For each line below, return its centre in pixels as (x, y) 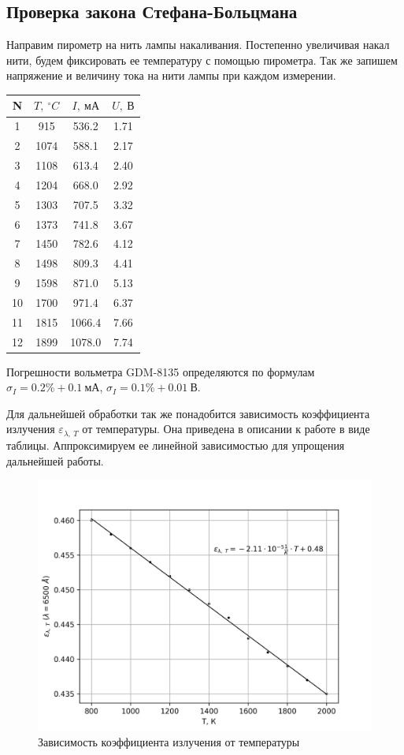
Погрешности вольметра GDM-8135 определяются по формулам (161, 371)
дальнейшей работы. (55, 460)
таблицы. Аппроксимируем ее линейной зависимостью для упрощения (176, 445)
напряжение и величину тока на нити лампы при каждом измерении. (171, 75)
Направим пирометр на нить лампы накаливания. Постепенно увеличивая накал (198, 45)
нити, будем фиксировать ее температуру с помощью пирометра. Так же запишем (202, 60)
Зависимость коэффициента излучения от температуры (169, 741)
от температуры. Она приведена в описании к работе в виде (226, 429)
